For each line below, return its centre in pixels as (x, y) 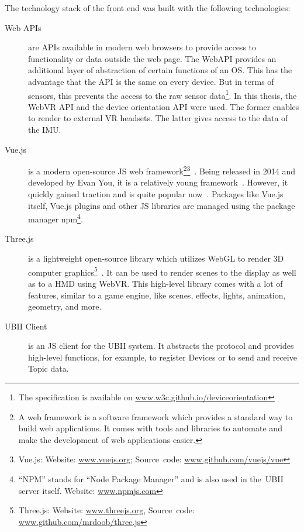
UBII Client (26, 326)
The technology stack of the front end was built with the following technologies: (148, 8)
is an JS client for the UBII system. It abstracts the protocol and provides (161, 346)
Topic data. (49, 368)
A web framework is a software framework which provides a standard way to (156, 416)
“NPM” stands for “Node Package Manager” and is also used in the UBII (151, 479)
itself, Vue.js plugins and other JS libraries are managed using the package (162, 205)
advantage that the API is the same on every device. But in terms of (151, 81)
